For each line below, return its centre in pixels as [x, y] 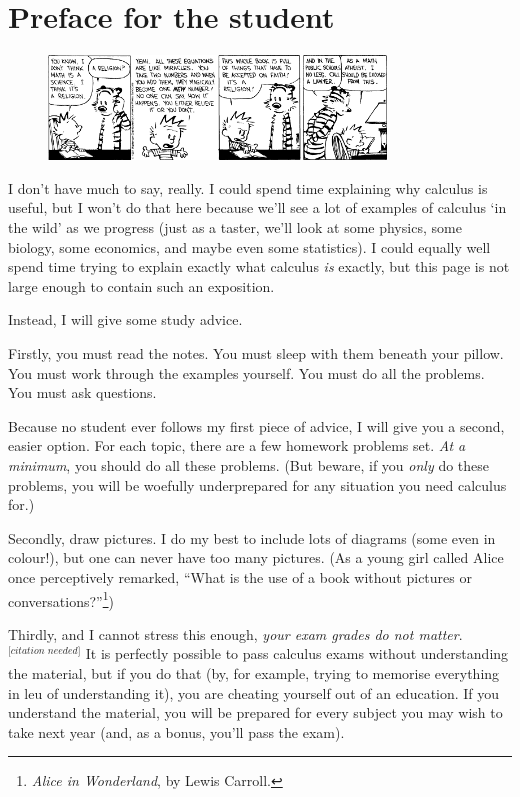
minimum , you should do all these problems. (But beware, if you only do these [249, 464]
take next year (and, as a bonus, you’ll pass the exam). [176, 731]
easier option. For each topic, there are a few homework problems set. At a [237, 445]
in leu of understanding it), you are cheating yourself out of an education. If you [254, 692]
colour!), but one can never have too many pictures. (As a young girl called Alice [256, 557]
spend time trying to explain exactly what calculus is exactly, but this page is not [259, 266]
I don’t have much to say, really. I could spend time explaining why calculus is [248, 187]
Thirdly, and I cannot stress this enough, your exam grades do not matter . [235, 633]
